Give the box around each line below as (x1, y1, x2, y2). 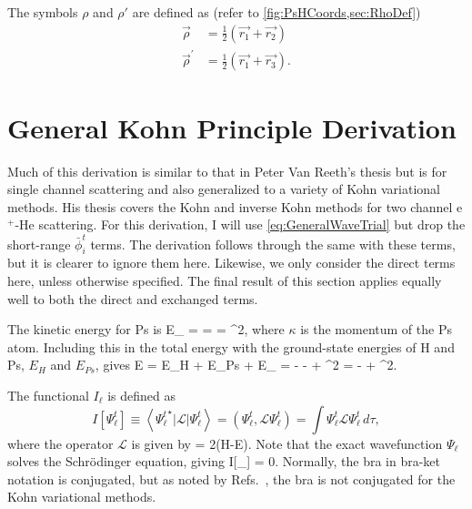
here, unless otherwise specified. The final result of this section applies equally (7, 270, 442, 290)
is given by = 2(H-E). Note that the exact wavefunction (131, 433, 443, 453)
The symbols (7, 3, 78, 21)
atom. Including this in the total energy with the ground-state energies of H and (7, 337, 455, 356)
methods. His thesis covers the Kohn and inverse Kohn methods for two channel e (7, 197, 463, 216)
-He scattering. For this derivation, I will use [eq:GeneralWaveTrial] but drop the (15, 215, 466, 234)
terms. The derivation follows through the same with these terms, (90, 234, 456, 253)
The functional (7, 385, 89, 404)
